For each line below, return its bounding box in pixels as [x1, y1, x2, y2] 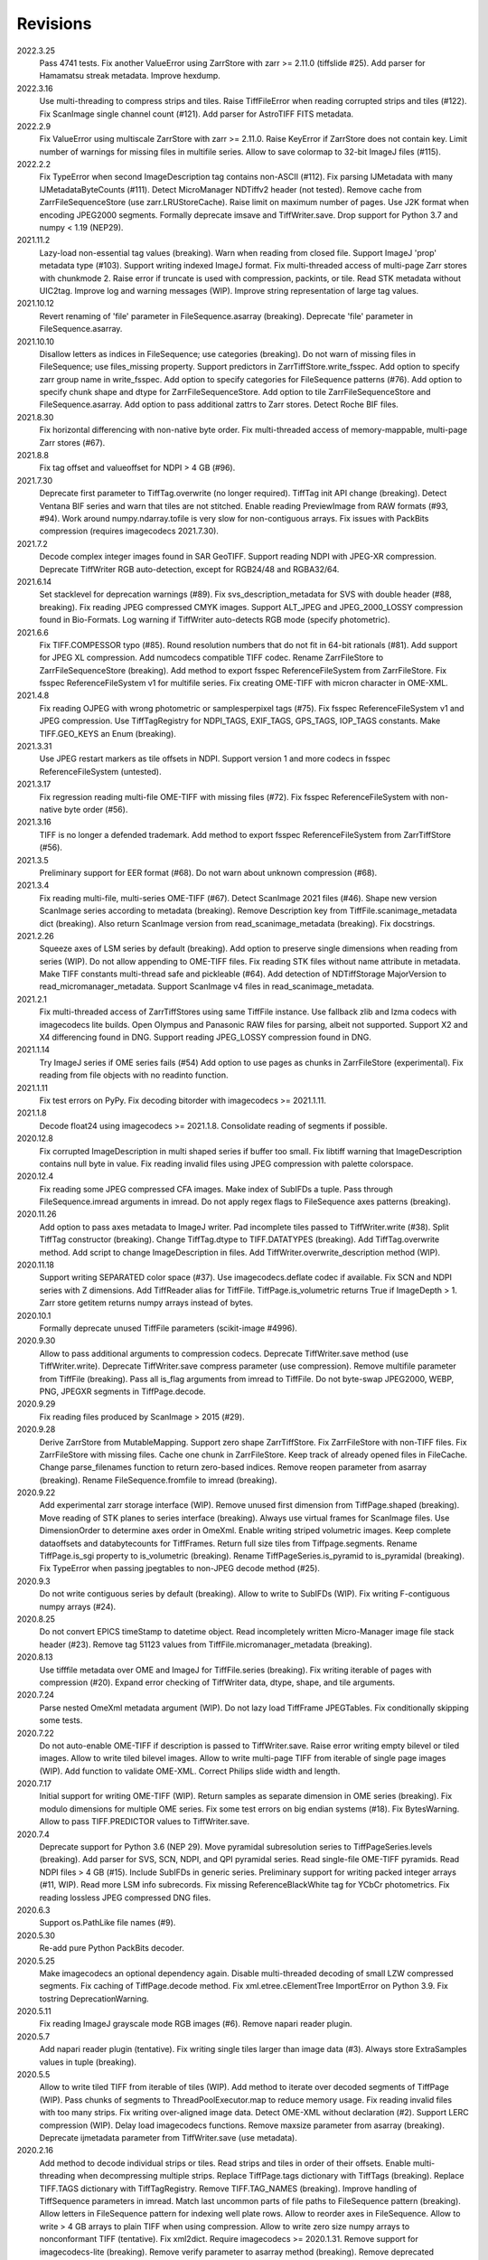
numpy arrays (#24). [39, 1601, 117, 1612]
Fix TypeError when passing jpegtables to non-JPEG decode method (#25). [39, 1563, 321, 1574]
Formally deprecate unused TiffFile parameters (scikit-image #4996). [39, 1323, 298, 1333]
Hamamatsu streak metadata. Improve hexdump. [39, 71, 221, 81]
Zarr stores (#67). [39, 437, 106, 447]
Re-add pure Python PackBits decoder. [39, 1943, 184, 1954]
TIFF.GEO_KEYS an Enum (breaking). [39, 728, 176, 739]
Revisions [16, 14, 92, 33]
